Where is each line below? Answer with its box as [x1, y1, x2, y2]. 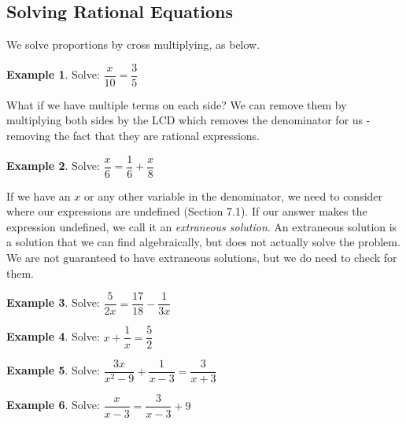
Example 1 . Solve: [6, 66, 100, 83]
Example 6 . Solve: [6, 396, 100, 413]
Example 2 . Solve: [6, 157, 100, 174]
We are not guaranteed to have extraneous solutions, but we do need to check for [6, 249, 397, 266]
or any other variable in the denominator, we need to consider [83, 187, 383, 204]
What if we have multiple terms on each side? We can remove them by [6, 96, 347, 112]
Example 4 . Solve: [6, 328, 100, 345]
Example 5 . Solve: [6, 362, 100, 378]
